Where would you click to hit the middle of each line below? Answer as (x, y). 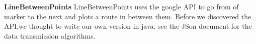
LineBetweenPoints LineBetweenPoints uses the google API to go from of (121, 6)
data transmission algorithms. (50, 35)
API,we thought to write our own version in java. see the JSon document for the (128, 26)
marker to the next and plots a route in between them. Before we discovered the (128, 16)
